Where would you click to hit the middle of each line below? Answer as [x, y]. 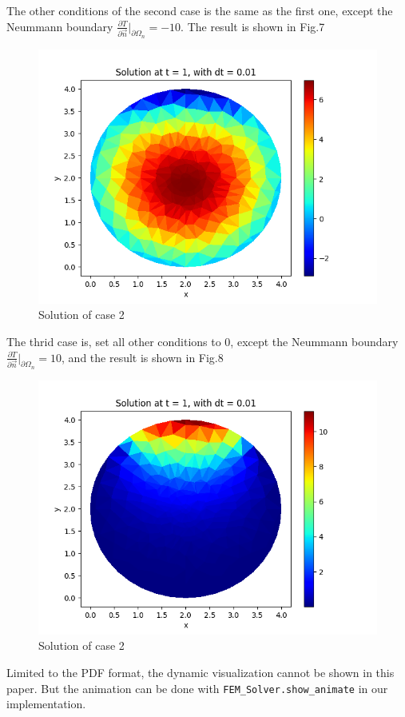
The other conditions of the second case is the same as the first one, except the [200, 10]
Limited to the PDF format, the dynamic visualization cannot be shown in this [201, 672]
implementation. [46, 704]
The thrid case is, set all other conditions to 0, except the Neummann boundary [202, 341]
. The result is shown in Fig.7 [253, 26]
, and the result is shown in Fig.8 [143, 357]
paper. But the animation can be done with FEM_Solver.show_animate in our [197, 688]
